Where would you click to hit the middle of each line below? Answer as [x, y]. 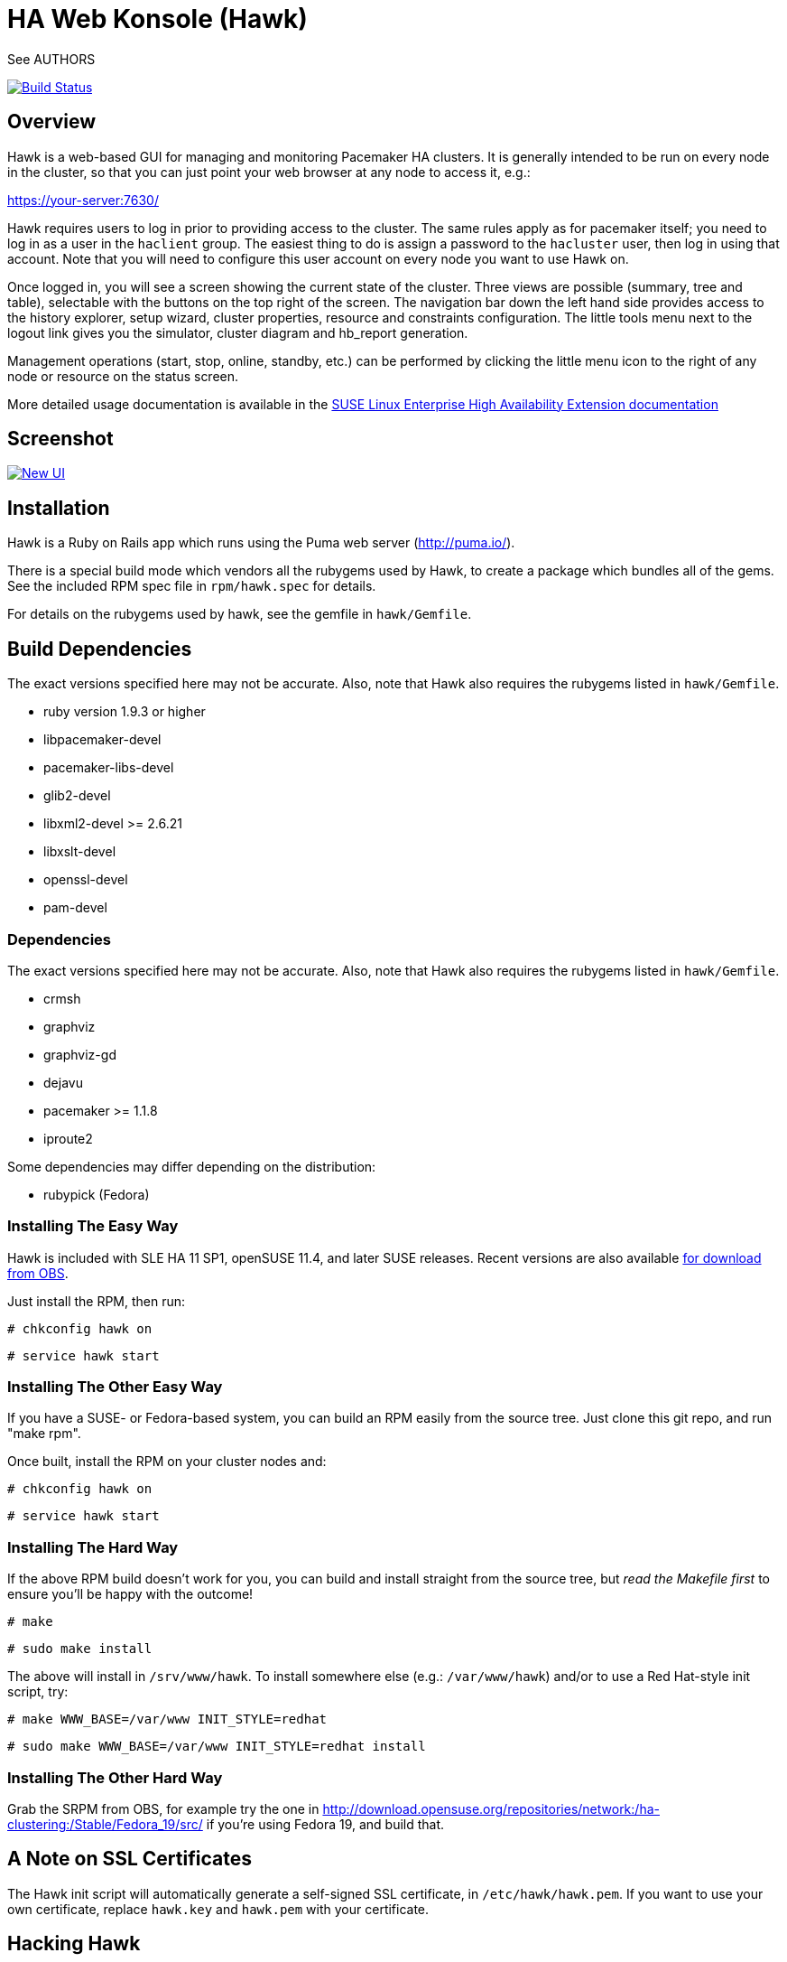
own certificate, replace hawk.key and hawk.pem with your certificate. [218, 1909]
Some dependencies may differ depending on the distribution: [192, 1166]
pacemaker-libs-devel [109, 768]
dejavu [63, 1082]
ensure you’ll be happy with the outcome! [130, 1594]
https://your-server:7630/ [83, 200]
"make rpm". [44, 1434]
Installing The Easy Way [93, 1226]
